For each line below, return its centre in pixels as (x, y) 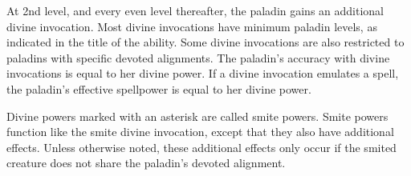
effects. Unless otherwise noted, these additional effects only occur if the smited (201, 147)
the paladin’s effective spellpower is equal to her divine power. (159, 88)
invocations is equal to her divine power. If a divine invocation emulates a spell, (203, 73)
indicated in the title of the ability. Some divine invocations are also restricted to (205, 42)
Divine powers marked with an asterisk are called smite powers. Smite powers (197, 116)
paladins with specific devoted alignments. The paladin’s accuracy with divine (198, 57)
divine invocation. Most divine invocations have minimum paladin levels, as (192, 26)
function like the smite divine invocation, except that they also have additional (200, 132)
